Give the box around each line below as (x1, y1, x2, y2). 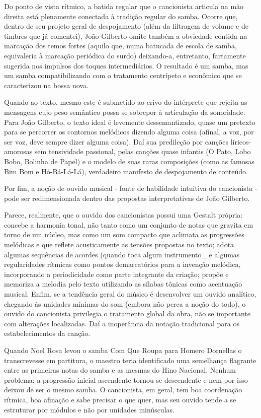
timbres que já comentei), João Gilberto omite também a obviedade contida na (4, 30, 247, 41)
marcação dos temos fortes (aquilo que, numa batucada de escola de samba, (4, 40, 237, 51)
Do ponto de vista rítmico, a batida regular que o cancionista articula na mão (4, 1, 244, 11)
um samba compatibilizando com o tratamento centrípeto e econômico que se (4, 70, 242, 81)
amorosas (4, 146, 33, 157)
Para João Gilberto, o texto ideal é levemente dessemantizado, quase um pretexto (4, 116, 255, 127)
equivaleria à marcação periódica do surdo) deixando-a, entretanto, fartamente (4, 50, 246, 60)
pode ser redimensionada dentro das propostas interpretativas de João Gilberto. (4, 192, 250, 203)
